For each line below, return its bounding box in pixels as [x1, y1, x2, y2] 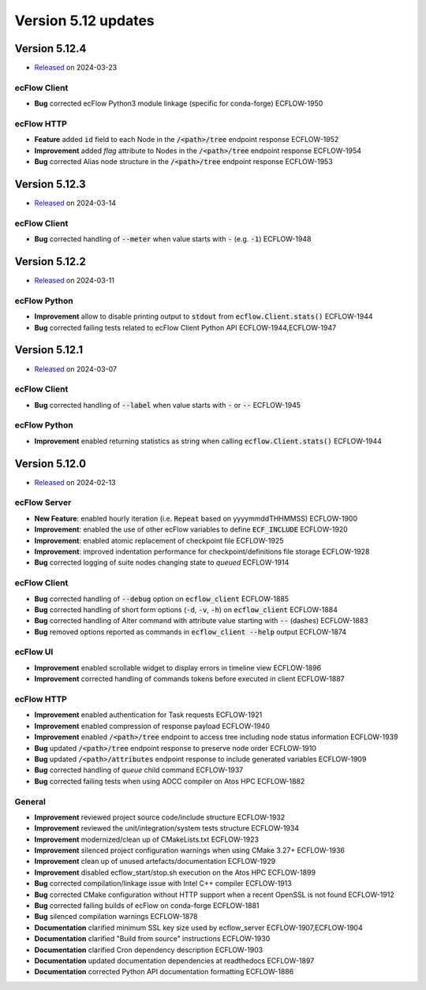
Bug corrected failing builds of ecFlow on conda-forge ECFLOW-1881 [34, 901, 260, 910]
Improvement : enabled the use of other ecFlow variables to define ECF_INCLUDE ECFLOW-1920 [34, 525, 349, 534]
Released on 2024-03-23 [34, 63, 118, 73]
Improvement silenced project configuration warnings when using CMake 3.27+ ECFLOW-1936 [34, 846, 345, 855]
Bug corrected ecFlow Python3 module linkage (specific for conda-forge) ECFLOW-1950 [34, 99, 323, 108]
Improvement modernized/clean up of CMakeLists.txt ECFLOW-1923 [34, 835, 260, 844]
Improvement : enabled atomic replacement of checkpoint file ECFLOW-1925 [34, 536, 284, 545]
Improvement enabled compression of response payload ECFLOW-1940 [34, 721, 271, 730]
